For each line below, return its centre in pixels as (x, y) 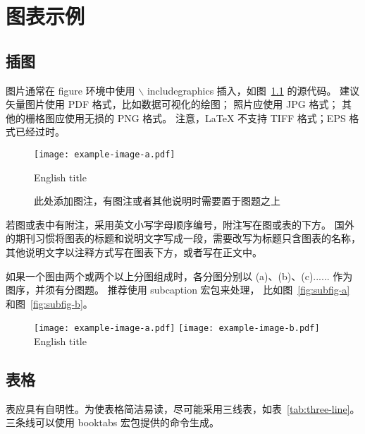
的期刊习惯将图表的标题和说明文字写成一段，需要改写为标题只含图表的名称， (183, 238)
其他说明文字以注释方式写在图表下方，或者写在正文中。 (134, 252)
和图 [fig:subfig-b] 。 (49, 303)
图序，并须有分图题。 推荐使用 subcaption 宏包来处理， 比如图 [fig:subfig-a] (178, 290)
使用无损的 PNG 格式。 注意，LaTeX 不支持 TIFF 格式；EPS (205, 117)
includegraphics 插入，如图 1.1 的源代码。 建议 (253, 90)
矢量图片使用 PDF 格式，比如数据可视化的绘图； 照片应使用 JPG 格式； (172, 104)
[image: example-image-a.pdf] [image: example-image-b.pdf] (177, 328)
